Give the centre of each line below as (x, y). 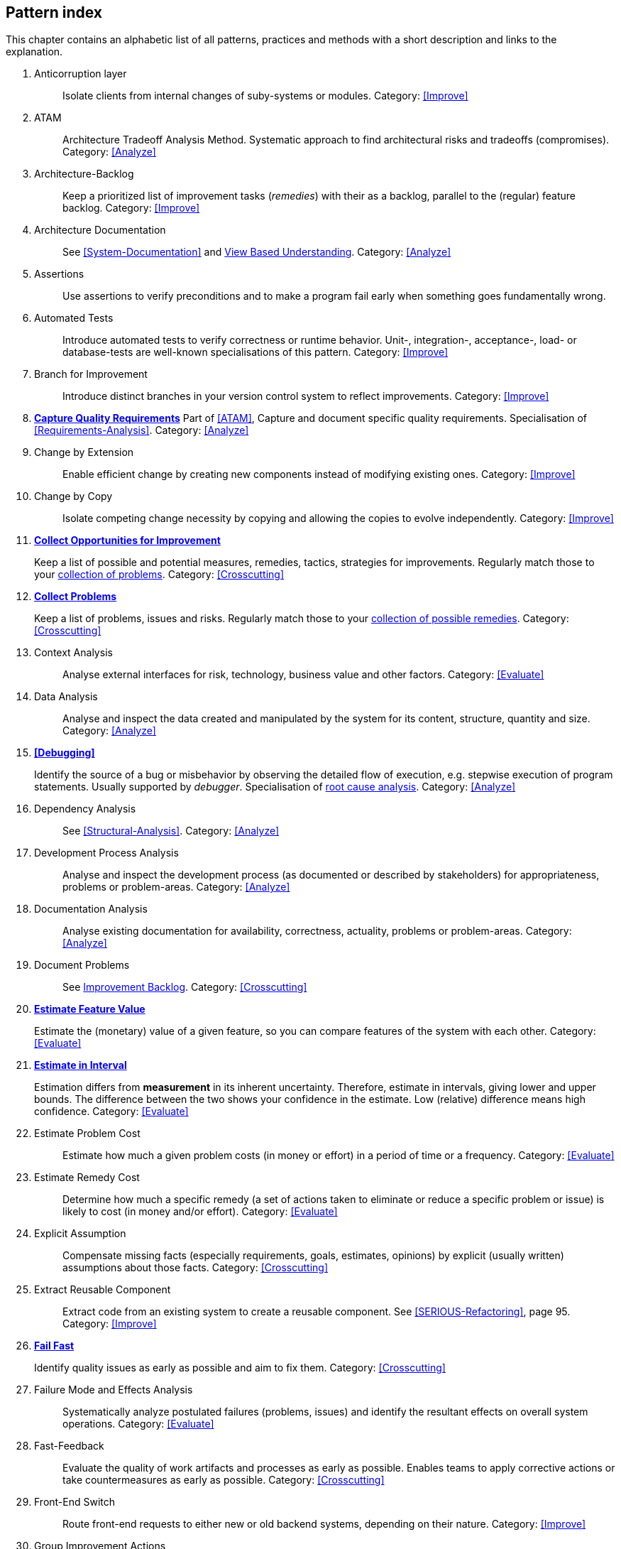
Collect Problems (76, 597)
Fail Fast (54, 1346)
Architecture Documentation (100, 230)
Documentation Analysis (91, 909)
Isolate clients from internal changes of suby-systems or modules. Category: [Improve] (265, 96)
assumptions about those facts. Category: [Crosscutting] (196, 1268)
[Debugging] (65, 753)
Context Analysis (73, 653)
